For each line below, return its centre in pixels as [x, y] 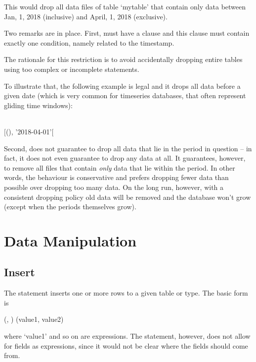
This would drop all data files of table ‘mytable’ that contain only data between [125, 6]
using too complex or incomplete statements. [72, 69]
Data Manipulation [70, 240]
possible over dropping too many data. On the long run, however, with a [114, 187]
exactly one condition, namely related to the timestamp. [89, 42]
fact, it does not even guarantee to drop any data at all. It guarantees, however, [125, 158]
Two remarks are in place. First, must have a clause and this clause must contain [127, 33]
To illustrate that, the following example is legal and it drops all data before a [122, 86]
